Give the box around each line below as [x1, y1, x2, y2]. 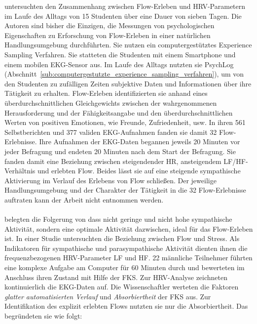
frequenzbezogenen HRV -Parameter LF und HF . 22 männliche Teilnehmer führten [4, 252, 253, 263]
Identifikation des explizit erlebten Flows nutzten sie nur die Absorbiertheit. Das [4, 301, 248, 311]
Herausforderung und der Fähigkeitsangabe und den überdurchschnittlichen [4, 107, 233, 118]
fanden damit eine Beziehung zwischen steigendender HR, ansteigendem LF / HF [4, 156, 246, 166]
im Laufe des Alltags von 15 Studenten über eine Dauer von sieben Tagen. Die [4, 10, 242, 21]
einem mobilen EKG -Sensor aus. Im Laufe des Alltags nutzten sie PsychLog [4, 59, 234, 69]
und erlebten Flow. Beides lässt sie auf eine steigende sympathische [37, 165, 241, 176]
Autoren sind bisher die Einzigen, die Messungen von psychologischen [4, 20, 215, 31]
